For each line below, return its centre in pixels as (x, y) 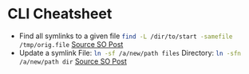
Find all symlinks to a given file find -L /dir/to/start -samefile (126, 36)
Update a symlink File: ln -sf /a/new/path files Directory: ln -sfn (130, 53)
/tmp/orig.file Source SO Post (71, 44)
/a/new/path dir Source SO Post (73, 61)
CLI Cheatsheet (60, 14)
